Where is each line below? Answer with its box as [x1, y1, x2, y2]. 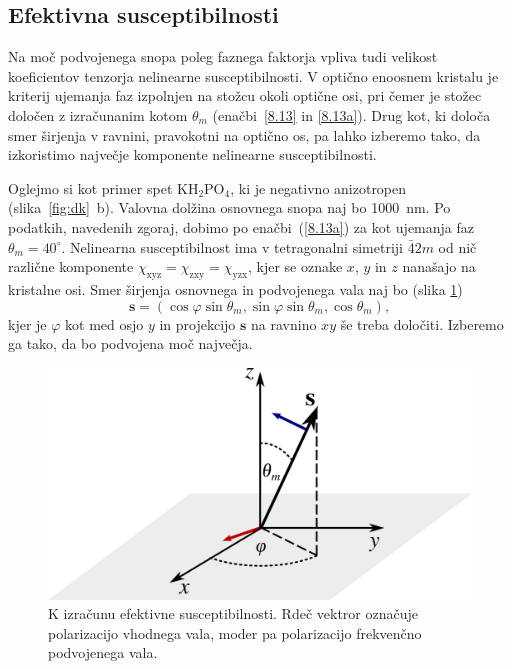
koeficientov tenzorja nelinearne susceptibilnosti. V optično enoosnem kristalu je [8, 65, 499, 86]
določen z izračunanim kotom [8, 104, 188, 125]
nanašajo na [402, 256, 476, 277]
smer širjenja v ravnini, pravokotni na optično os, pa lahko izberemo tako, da [8, 124, 481, 145]
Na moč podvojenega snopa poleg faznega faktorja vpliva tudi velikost [8, 46, 438, 67]
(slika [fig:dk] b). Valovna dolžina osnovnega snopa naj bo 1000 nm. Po [8, 197, 451, 218]
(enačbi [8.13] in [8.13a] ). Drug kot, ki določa [212, 104, 491, 125]
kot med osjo [65, 313, 144, 334]
